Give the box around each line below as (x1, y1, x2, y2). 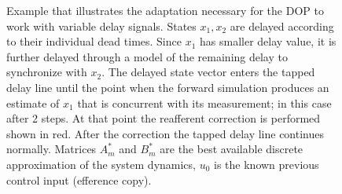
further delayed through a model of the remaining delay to (6, 48, 288, 64)
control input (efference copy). (6, 171, 152, 188)
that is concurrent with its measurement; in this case (77, 94, 332, 111)
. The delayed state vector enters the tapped (101, 64, 315, 80)
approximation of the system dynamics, (6, 156, 196, 172)
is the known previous (214, 156, 319, 172)
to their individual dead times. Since (6, 33, 182, 49)
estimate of (6, 94, 60, 111)
